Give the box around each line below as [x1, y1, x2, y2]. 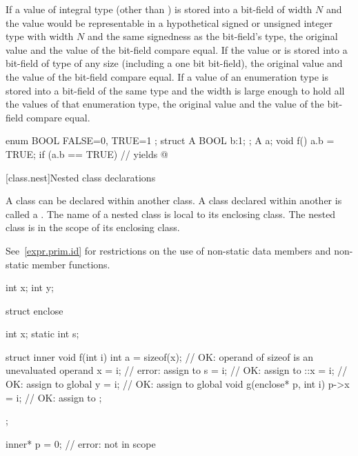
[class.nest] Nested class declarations [6, 170, 156, 184]
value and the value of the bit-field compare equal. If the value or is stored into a [6, 42, 348, 57]
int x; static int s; [6, 326, 79, 341]
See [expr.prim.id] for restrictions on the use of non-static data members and [6, 243, 331, 257]
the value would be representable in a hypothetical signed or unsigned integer [6, 15, 333, 30]
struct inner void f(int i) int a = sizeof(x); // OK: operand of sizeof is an [6, 349, 314, 364]
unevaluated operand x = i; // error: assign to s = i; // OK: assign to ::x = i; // [6, 363, 348, 377]
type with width [6, 29, 74, 43]
